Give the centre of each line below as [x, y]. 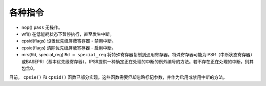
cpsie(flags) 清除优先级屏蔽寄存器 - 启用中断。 [69, 48]
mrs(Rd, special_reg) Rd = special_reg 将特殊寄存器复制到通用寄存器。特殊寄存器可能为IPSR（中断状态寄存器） [138, 55]
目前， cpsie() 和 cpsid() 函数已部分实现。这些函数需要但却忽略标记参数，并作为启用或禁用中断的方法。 [118, 77]
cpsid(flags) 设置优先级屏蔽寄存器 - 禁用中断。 [69, 41]
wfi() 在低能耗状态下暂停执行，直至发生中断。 [68, 34]
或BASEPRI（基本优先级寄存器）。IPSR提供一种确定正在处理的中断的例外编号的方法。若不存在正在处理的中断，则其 [137, 62]
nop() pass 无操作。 [42, 27]
